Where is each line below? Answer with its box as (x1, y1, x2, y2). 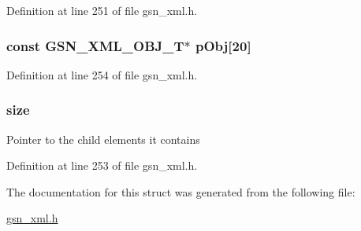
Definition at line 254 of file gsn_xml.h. (6, 66, 198, 82)
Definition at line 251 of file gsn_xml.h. (6, 2, 198, 18)
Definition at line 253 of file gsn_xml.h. (6, 157, 198, 174)
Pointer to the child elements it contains (6, 130, 200, 147)
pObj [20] (195, 35, 251, 55)
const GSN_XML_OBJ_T (6, 35, 184, 55)
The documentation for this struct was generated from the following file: (6, 183, 355, 200)
